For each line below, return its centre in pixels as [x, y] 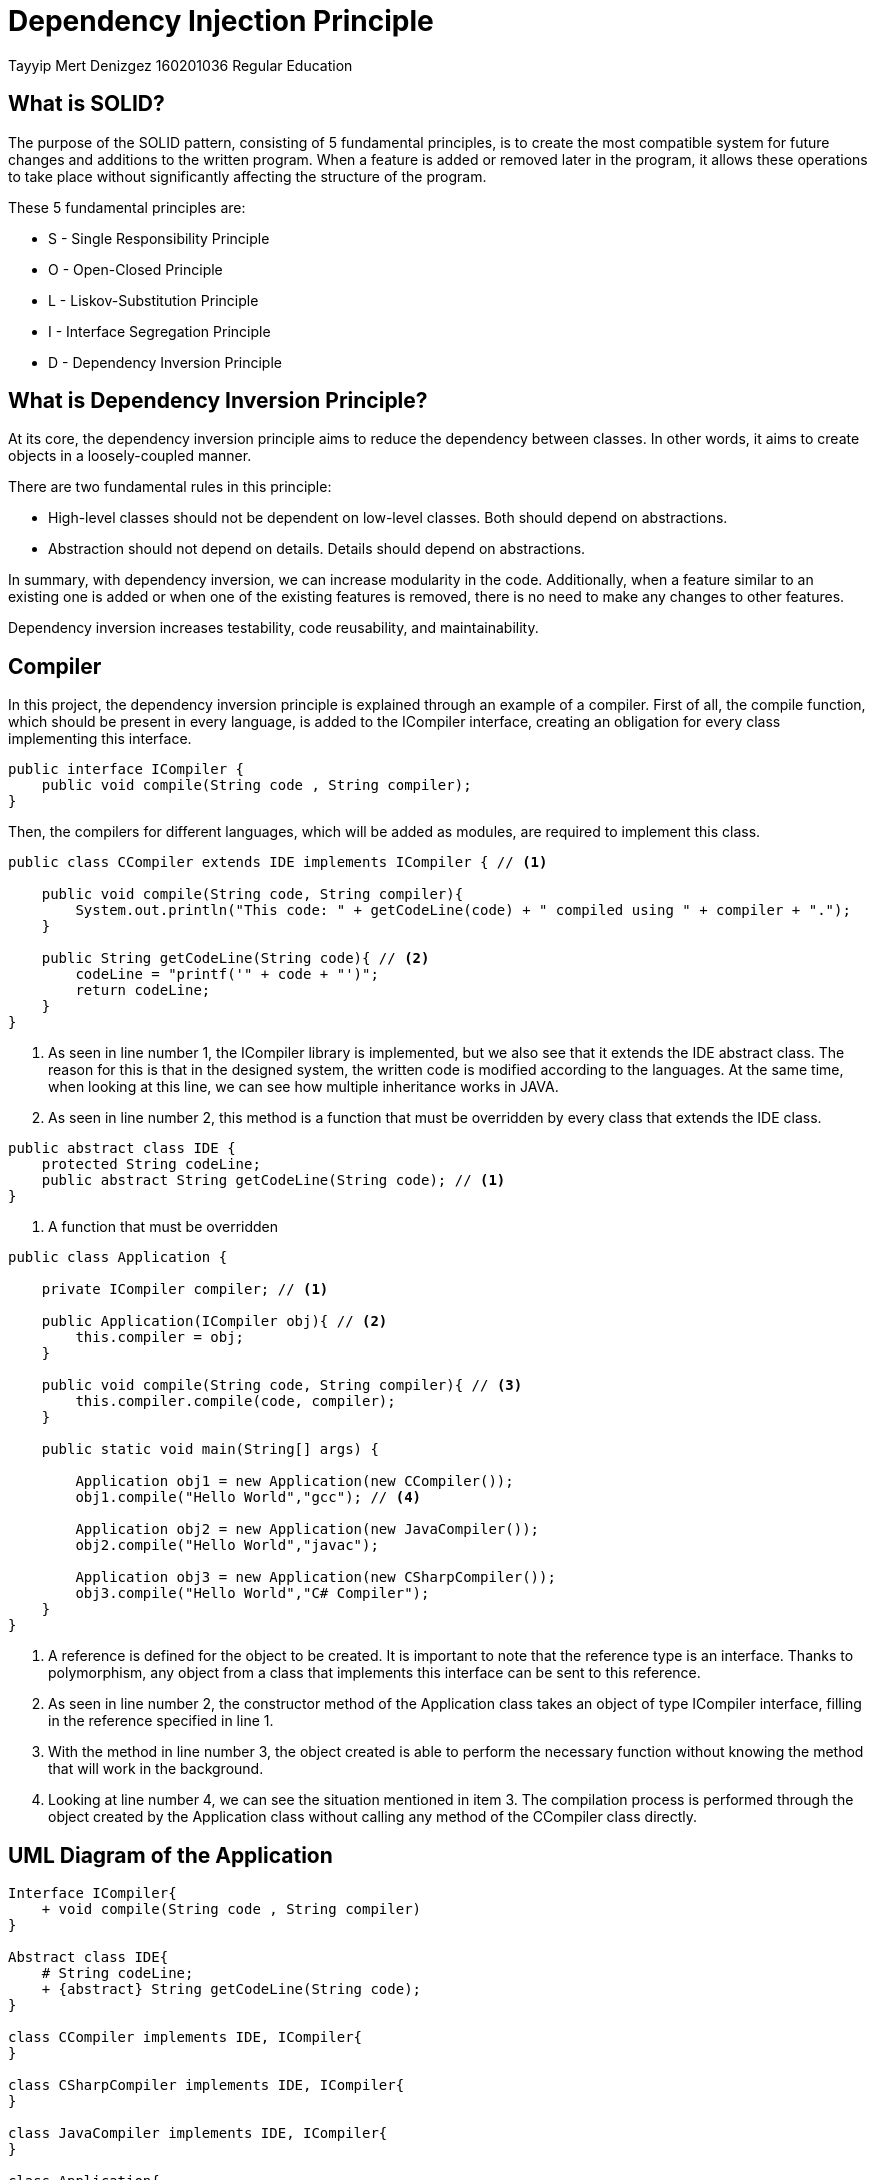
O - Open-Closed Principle [135, 269]
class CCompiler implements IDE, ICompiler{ [185, 2037]
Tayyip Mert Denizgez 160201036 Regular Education [180, 65]
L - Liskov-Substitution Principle [153, 300]
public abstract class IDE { [122, 1148]
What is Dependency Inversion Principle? [218, 401]
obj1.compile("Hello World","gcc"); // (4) [248, 1497]
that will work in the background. [156, 1769]
